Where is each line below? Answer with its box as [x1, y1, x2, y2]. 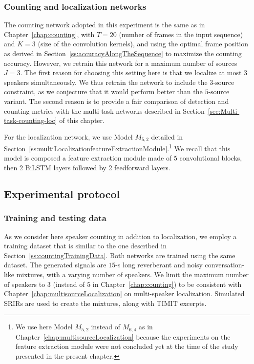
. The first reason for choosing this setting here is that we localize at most [20, 67, 242, 78]
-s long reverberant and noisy [115, 260, 203, 270]
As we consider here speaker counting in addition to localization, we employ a [4, 231, 237, 241]
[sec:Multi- [208, 105, 239, 116]
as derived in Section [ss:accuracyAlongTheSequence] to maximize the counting [4, 48, 242, 58]
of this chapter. [59, 115, 105, 125]
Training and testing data [4, 212, 106, 224]
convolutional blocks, [179, 153, 242, 163]
